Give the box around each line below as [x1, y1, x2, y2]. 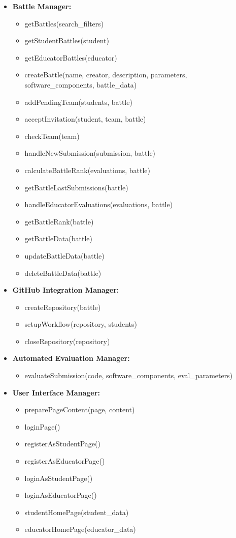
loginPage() [24, 421, 60, 432]
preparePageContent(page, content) [24, 404, 135, 415]
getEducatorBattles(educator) [24, 52, 117, 63]
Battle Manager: [12, 1, 72, 11]
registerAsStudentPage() [24, 438, 100, 449]
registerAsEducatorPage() [24, 456, 105, 466]
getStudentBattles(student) [24, 35, 110, 46]
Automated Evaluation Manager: [12, 353, 130, 363]
